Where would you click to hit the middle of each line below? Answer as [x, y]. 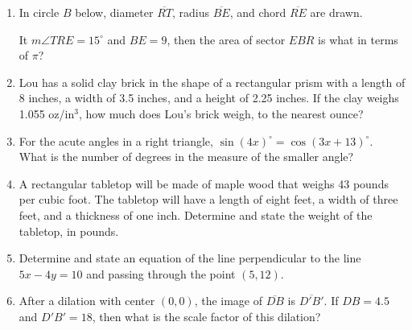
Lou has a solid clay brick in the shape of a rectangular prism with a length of [212, 82]
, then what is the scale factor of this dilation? [206, 316]
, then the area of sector [226, 39]
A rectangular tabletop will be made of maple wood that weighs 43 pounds [204, 183]
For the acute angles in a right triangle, [116, 140]
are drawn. [336, 12]
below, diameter [114, 12]
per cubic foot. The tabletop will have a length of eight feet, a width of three [208, 199]
